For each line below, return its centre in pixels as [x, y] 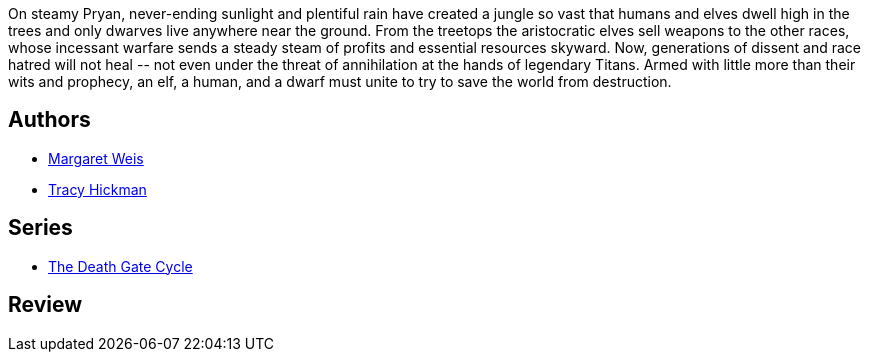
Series [40, 228]
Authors [49, 120]
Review [45, 305]
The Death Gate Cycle [120, 266]
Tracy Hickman [97, 189]
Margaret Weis [96, 158]
